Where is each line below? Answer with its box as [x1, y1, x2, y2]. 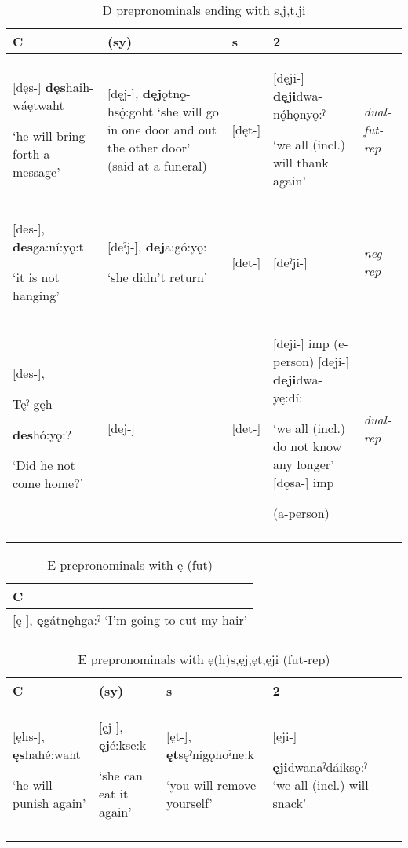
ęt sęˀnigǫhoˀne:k [166, 744, 255, 763]
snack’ [272, 793, 307, 812]
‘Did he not [13, 456, 75, 474]
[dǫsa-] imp [273, 473, 334, 491]
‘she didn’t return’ [107, 268, 208, 286]
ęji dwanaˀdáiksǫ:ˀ [272, 757, 368, 776]
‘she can [98, 766, 143, 784]
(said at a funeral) [107, 156, 207, 174]
